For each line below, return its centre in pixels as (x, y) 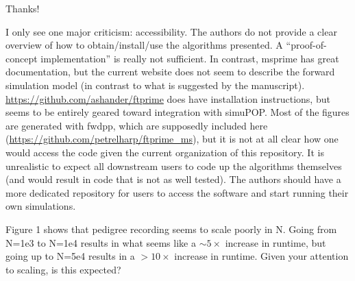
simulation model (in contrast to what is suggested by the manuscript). (155, 85)
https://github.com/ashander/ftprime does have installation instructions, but (168, 98)
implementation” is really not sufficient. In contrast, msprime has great (190, 58)
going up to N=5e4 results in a (70, 256)
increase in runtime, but (276, 242)
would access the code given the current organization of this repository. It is (165, 152)
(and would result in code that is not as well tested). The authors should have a (173, 179)
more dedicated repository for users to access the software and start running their (177, 192)
